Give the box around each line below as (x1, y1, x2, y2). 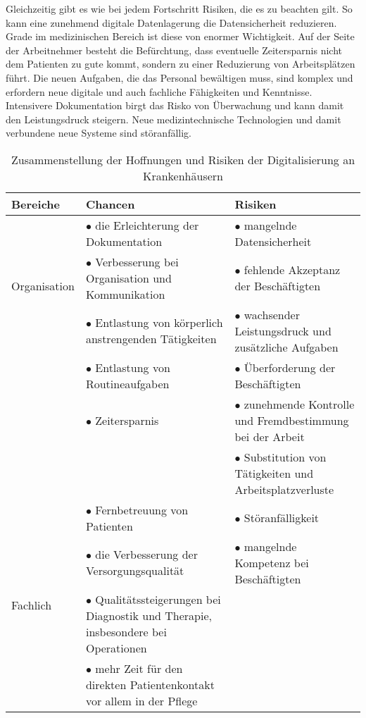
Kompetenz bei (234, 554, 309, 571)
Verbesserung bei (95, 253, 179, 270)
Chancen (85, 195, 135, 212)
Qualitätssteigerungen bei (95, 590, 221, 607)
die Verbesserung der (95, 546, 198, 563)
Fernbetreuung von (95, 501, 189, 518)
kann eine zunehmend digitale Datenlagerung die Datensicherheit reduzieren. (6, 15, 337, 30)
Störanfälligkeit (244, 509, 320, 526)
